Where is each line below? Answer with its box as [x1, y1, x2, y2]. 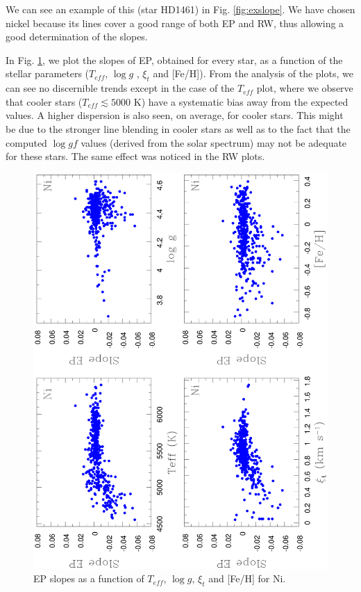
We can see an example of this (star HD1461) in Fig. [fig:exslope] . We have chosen [6, 2, 355, 16]
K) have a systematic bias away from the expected [133, 94, 349, 109]
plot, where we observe [256, 81, 353, 95]
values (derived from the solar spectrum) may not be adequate [81, 135, 347, 150]
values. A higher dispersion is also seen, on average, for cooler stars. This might [6, 108, 344, 122]
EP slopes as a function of [33, 571, 144, 586]
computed [6, 135, 47, 150]
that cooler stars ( [6, 94, 83, 109]
